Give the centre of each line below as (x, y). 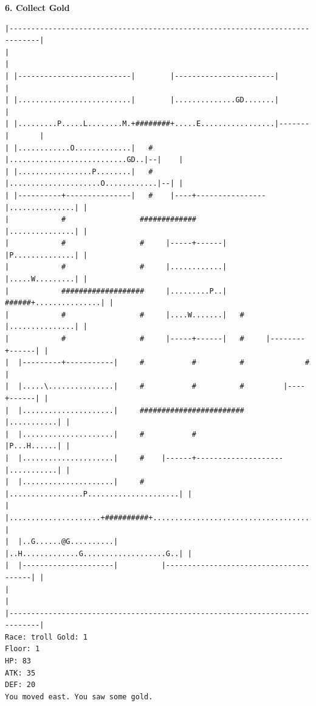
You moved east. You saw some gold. (79, 697)
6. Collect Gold (37, 7)
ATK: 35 (20, 673)
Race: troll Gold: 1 (46, 637)
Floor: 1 (22, 649)
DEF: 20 (20, 685)
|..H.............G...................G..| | (98, 553)
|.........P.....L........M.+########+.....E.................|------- (162, 124)
